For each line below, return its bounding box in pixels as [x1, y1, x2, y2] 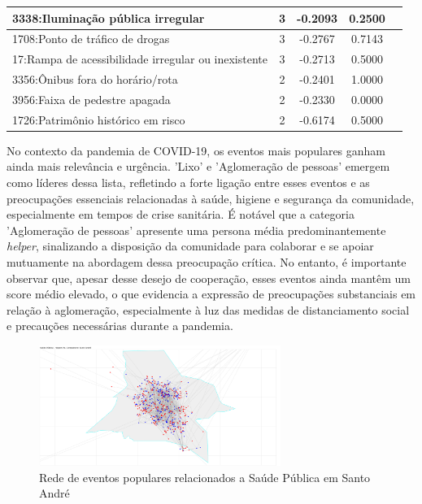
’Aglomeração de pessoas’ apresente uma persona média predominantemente [7, 221, 386, 238]
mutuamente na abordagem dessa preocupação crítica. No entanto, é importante [7, 253, 407, 270]
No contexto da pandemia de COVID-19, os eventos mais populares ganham [7, 141, 386, 159]
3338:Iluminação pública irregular [12, 9, 205, 26]
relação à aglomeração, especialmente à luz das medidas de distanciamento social [7, 301, 410, 318]
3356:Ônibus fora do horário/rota [12, 71, 178, 88]
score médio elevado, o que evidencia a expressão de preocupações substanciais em [7, 285, 416, 302]
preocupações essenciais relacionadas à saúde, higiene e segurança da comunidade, [7, 189, 415, 206]
